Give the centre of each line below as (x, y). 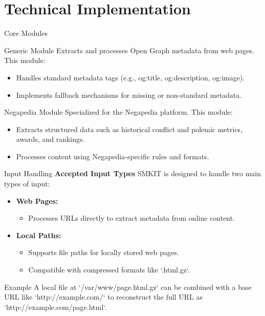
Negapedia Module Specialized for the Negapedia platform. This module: (118, 112)
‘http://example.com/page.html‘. (55, 307)
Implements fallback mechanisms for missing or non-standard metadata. (129, 94)
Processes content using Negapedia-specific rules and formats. (113, 156)
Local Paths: (39, 235)
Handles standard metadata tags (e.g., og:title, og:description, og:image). (130, 77)
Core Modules (26, 33)
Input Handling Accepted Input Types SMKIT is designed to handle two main (132, 173)
